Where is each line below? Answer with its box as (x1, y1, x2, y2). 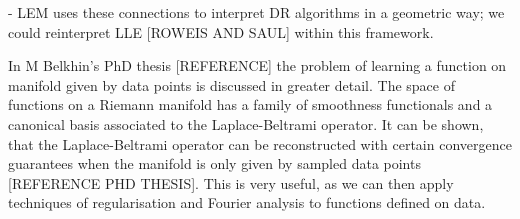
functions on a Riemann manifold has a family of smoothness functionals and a (8, 94, 493, 115)
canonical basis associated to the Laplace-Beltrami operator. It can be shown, (8, 113, 484, 134)
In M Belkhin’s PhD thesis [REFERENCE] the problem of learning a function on (8, 55, 507, 76)
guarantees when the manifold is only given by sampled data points (8, 153, 421, 174)
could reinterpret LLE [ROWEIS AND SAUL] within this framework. (8, 21, 434, 42)
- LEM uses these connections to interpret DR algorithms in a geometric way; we (8, 2, 505, 22)
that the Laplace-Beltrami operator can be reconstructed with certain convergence (8, 133, 512, 154)
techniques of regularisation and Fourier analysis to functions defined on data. (8, 192, 486, 213)
